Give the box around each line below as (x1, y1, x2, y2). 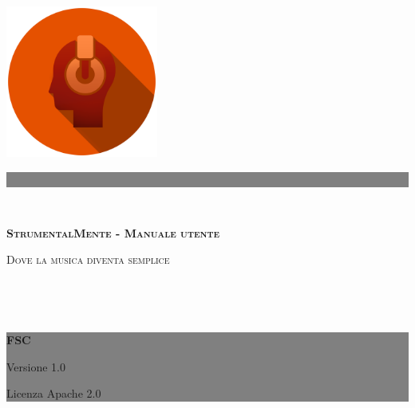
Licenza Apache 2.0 (6, 385, 101, 402)
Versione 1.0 (6, 358, 66, 375)
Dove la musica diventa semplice (6, 251, 170, 268)
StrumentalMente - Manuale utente (6, 224, 220, 241)
